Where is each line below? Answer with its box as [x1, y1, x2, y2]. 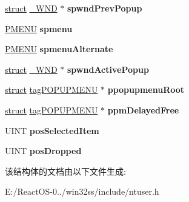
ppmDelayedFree [107, 103, 179, 116]
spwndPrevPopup [67, 2, 142, 14]
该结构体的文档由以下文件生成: [5, 164, 126, 177]
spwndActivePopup [67, 62, 149, 75]
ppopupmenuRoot [107, 83, 185, 96]
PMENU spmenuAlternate [5, 42, 113, 55]
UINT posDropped [5, 144, 82, 157]
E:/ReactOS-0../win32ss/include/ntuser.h [5, 185, 159, 198]
